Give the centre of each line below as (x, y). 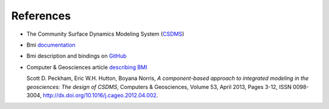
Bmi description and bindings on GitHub (77, 56)
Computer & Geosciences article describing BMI (87, 67)
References (41, 16)
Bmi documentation (51, 45)
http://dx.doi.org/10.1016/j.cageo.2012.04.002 (100, 95)
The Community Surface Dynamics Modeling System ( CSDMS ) (105, 34)
